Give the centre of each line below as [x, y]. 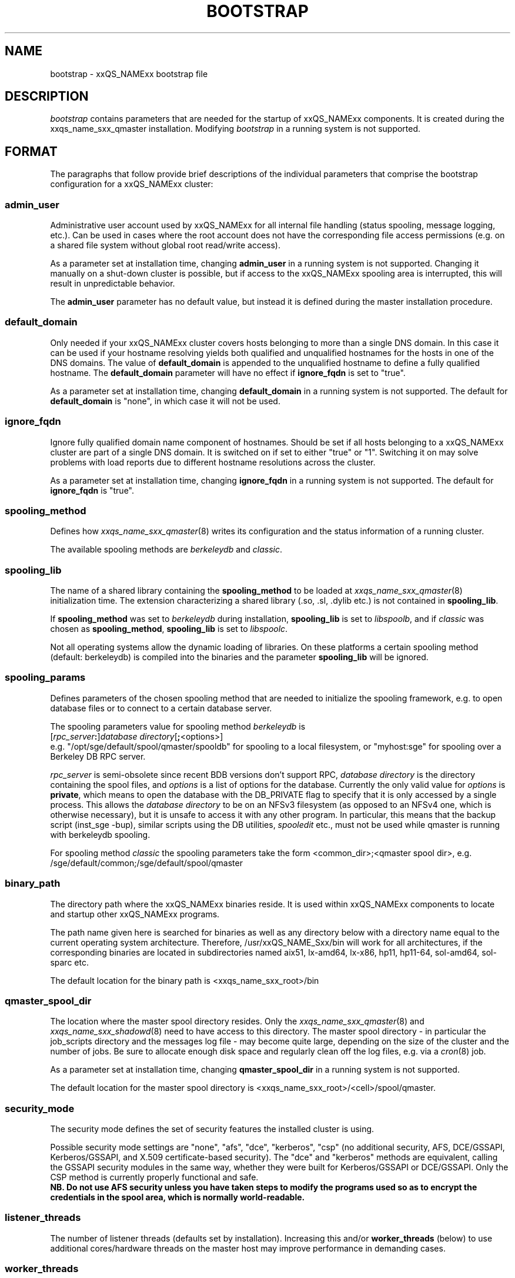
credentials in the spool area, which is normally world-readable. [178, 1197]
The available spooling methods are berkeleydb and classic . [166, 550]
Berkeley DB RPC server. [98, 756]
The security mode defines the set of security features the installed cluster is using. [212, 1129]
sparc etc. [69, 962]
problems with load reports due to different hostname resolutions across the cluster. [213, 462]
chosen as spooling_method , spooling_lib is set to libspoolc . [169, 629]
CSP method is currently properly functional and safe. [154, 1177]
